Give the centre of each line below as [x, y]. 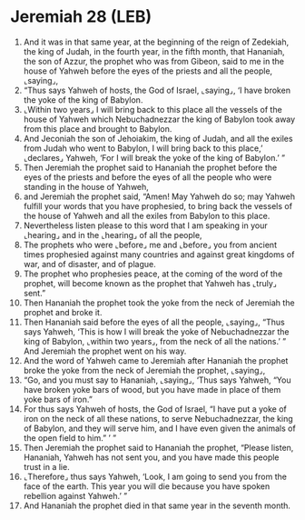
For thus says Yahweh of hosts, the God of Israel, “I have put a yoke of [155, 409]
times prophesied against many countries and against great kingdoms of [159, 254]
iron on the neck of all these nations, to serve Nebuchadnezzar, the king [158, 418]
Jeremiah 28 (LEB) [81, 17]
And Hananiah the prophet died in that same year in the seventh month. [157, 505]
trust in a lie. [47, 466]
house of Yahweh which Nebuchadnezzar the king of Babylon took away [159, 119]
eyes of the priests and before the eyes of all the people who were [148, 177]
